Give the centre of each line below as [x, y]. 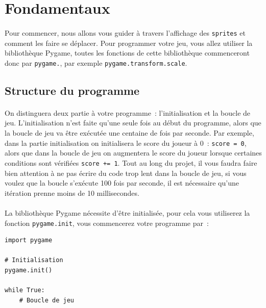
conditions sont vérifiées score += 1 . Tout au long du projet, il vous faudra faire [131, 162]
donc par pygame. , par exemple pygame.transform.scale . [96, 62]
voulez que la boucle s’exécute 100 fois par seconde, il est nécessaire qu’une [122, 183]
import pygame [29, 240]
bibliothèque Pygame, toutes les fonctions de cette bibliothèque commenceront [127, 53]
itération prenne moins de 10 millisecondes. [72, 193]
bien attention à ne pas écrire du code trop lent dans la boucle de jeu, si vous [126, 173]
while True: [25, 290]
